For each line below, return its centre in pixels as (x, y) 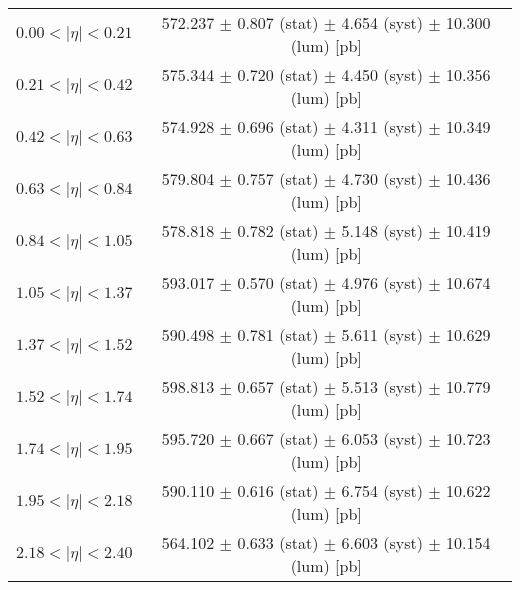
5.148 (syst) (382, 230)
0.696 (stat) (278, 126)
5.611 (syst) (382, 334)
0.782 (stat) (278, 230)
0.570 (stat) (278, 282)
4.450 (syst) (382, 74)
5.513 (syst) (382, 386)
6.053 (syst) (382, 438)
